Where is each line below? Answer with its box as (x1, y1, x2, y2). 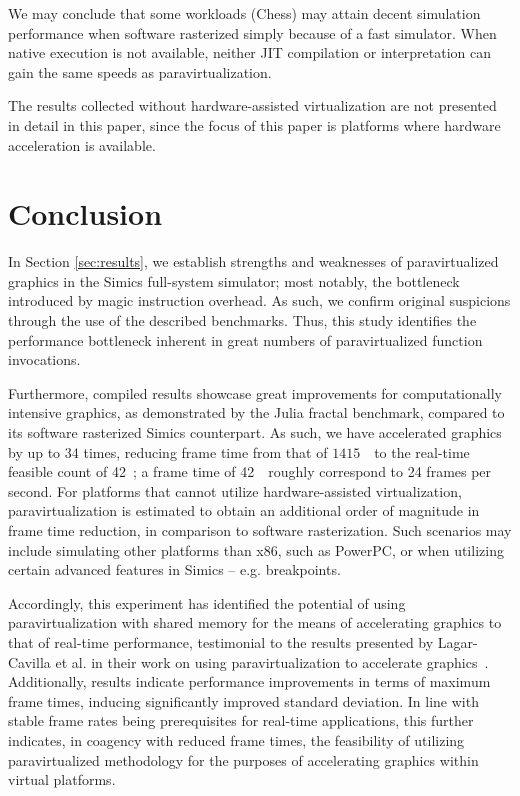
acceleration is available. (8, 134, 156, 155)
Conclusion (8, 193, 163, 234)
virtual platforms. (8, 769, 116, 790)
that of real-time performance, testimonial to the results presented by (8, 631, 434, 652)
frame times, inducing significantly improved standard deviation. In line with (8, 690, 479, 711)
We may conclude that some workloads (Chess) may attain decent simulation (8, 3, 481, 23)
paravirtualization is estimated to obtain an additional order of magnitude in (8, 500, 480, 521)
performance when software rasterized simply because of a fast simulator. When (8, 22, 497, 43)
